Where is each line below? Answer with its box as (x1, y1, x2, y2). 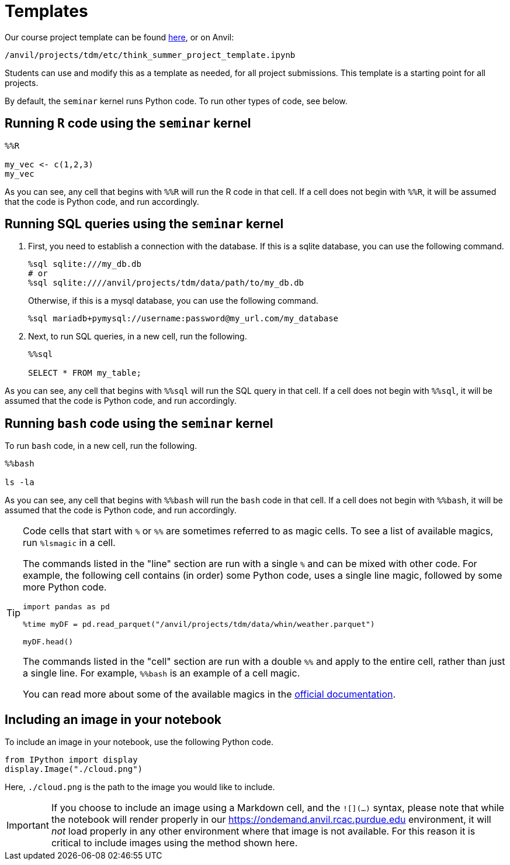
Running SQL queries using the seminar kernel (5, 217, 284, 232)
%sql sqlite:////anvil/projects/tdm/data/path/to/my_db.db (28, 278, 304, 288)
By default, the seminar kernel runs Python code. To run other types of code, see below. (5, 95, 348, 106)
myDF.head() (23, 637, 74, 647)
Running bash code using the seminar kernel (5, 416, 273, 431)
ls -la (5, 478, 34, 488)
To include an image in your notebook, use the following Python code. (5, 737, 274, 747)
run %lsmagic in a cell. (23, 537, 116, 549)
